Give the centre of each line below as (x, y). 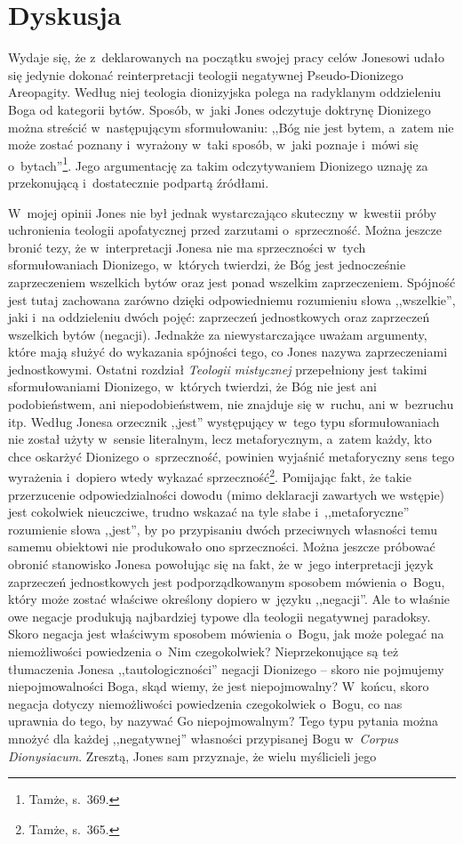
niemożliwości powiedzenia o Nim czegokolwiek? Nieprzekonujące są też (204, 651)
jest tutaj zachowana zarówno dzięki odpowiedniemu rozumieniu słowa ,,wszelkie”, (232, 299)
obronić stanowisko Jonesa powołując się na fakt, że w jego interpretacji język (221, 564)
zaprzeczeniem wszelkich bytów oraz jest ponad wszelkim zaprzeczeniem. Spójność (232, 281)
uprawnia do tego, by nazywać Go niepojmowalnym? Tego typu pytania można (223, 721)
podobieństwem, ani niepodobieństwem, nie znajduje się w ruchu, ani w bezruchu (231, 404)
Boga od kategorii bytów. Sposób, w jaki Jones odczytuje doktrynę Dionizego (220, 109)
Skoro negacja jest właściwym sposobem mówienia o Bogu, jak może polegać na (226, 634)
